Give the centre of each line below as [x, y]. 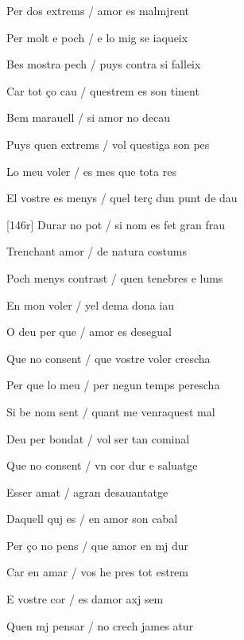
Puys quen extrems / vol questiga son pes [108, 144]
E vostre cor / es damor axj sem [85, 599]
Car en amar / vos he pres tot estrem [97, 572]
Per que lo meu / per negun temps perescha [113, 385]
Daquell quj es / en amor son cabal [92, 519]
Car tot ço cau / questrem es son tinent [103, 90]
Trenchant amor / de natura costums [97, 251]
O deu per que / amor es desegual [89, 332]
